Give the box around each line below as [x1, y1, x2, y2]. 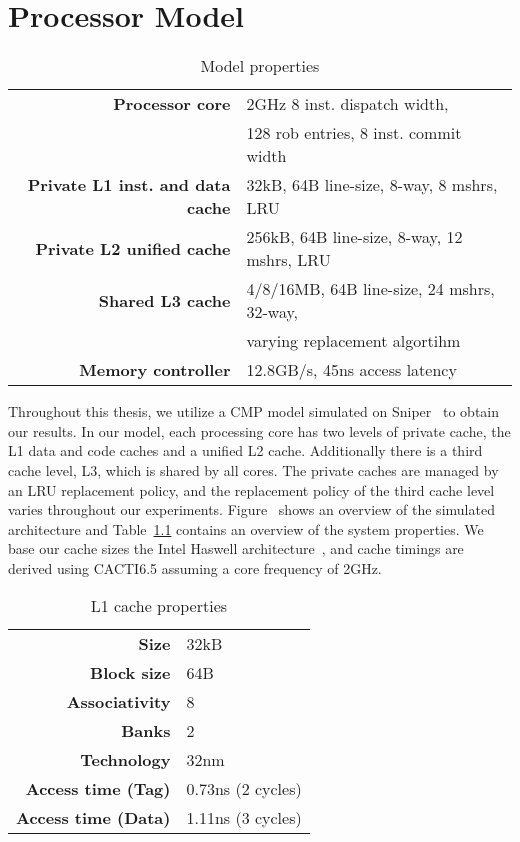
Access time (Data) [16, 806, 171, 830]
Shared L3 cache [98, 288, 231, 312]
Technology [80, 748, 171, 772]
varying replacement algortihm [246, 329, 461, 353]
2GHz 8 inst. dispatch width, [246, 92, 449, 116]
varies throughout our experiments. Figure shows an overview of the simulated [8, 499, 495, 520]
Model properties [200, 54, 320, 78]
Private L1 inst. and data [27, 173, 231, 197]
